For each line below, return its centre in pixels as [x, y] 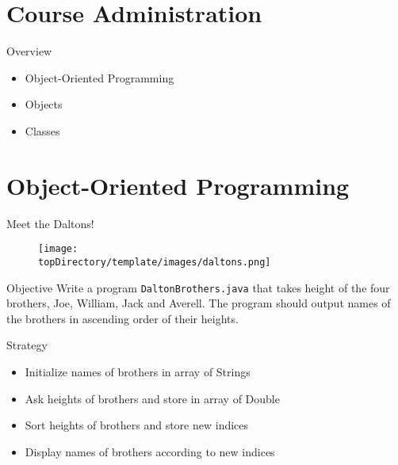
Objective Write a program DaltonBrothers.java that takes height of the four [198, 287]
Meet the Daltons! [50, 223]
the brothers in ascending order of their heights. [122, 318]
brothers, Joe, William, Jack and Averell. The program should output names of [199, 303]
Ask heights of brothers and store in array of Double [152, 398]
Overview [29, 51]
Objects [44, 104]
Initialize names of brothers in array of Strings [138, 371]
